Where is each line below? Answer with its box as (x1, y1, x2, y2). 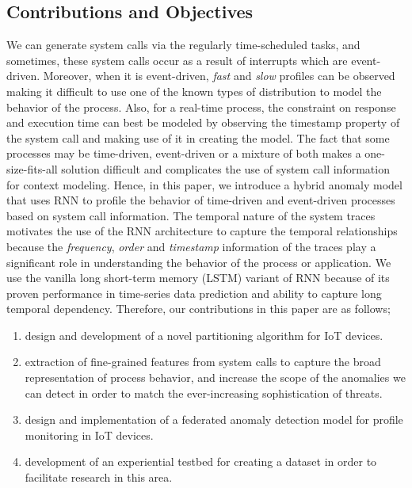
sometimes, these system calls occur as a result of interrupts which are (6, 51, 348, 68)
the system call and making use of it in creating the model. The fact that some (6, 129, 390, 146)
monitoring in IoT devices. (25, 426, 154, 443)
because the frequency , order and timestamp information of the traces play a (6, 238, 376, 254)
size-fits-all (6, 160, 58, 177)
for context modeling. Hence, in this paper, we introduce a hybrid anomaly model (6, 176, 402, 193)
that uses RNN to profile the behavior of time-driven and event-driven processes (6, 192, 395, 208)
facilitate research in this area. (25, 469, 173, 486)
